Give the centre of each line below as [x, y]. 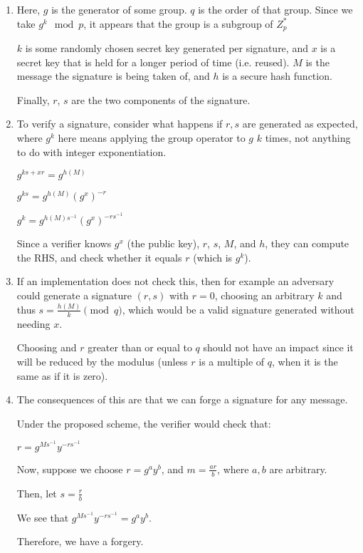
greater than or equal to [140, 347]
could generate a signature [74, 295]
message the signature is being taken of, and [113, 76]
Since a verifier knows [64, 243]
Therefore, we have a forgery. [80, 541]
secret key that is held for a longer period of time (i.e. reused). [153, 62]
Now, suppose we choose [70, 469]
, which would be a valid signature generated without [238, 309]
